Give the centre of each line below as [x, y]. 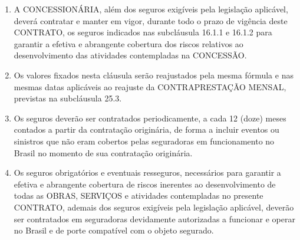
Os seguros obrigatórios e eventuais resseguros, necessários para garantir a [147, 172]
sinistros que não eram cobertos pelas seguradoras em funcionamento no [144, 141]
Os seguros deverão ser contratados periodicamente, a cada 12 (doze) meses [150, 118]
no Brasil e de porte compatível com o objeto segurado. [114, 230]
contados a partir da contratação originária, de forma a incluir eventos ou [146, 129]
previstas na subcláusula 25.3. [68, 98]
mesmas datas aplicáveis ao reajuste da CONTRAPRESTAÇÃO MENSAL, [150, 86]
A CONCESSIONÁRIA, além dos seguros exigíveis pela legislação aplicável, [151, 9]
